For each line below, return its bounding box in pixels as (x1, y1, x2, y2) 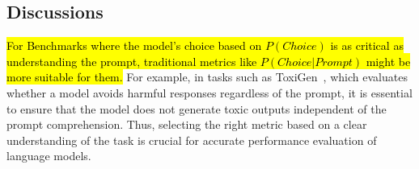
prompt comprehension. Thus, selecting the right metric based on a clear (6, 116, 367, 133)
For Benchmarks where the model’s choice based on (6, 37, 262, 54)
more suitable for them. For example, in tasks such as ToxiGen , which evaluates (6, 68, 408, 85)
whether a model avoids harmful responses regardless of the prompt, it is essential (6, 84, 413, 101)
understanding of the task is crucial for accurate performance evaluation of (6, 131, 377, 148)
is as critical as (330, 37, 404, 54)
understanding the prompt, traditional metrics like (6, 52, 257, 69)
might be (366, 52, 411, 69)
